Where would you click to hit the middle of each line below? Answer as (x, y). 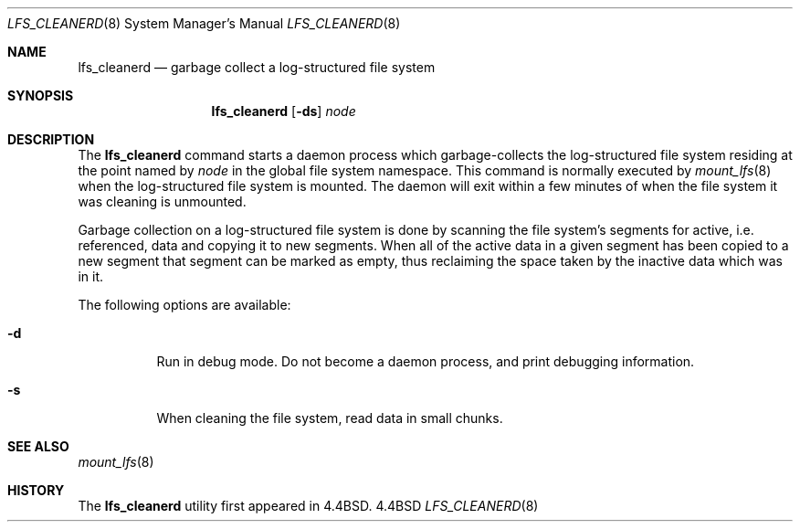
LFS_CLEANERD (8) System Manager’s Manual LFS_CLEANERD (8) (204, 23)
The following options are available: (184, 305)
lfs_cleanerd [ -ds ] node (284, 111)
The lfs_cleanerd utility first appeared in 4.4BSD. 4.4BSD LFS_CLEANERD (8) (308, 506)
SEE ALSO (38, 446)
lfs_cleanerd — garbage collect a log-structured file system (257, 67)
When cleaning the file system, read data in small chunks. (330, 418)
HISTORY (36, 490)
